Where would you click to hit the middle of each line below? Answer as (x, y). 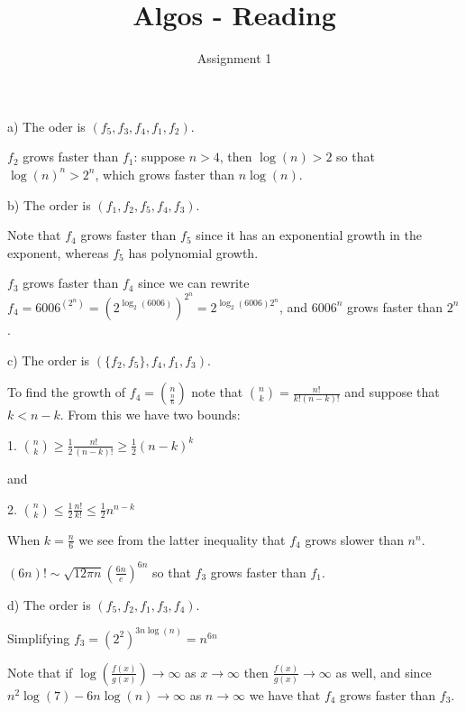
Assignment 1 (234, 58)
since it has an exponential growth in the (309, 235)
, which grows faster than (165, 174)
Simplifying (39, 637)
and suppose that (392, 392)
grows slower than (354, 539)
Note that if (40, 672)
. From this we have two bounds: (150, 415)
